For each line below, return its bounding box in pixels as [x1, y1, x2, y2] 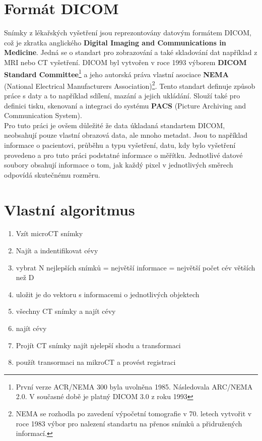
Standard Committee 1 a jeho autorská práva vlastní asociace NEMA [4, 67, 229, 79]
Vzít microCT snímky [16, 228, 83, 239]
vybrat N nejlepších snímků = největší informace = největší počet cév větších [16, 262, 255, 272]
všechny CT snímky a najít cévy [16, 306, 116, 316]
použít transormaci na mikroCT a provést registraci [16, 357, 176, 367]
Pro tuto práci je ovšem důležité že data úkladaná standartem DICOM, [4, 120, 225, 130]
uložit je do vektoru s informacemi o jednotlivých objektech [16, 289, 200, 299]
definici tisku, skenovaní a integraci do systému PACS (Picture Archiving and [4, 100, 246, 111]
